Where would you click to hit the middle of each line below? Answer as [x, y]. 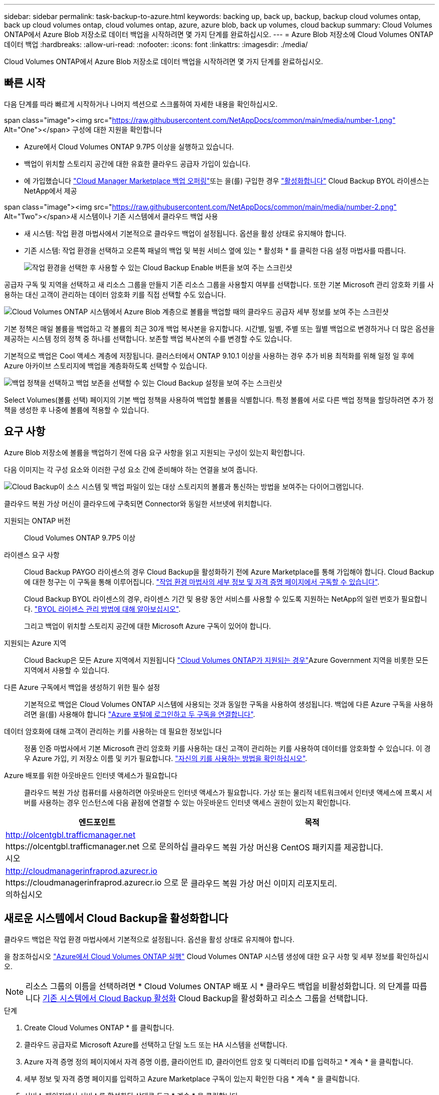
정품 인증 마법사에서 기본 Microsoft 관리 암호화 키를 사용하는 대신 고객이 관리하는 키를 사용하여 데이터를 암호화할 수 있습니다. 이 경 [228, 748]
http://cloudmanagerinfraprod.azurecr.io [81, 871]
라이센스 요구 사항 [32, 555]
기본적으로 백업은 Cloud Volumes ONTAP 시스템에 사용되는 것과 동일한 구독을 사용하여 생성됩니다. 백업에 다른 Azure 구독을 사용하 [229, 704]
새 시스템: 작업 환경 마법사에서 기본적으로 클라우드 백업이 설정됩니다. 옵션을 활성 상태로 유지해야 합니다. [185, 233]
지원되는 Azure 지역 [35, 643]
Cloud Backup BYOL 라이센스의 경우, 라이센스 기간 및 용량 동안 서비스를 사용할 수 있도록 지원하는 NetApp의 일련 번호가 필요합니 [226, 599]
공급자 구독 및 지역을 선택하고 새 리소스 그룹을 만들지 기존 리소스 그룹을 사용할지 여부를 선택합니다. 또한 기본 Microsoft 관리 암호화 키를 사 [219, 284]
